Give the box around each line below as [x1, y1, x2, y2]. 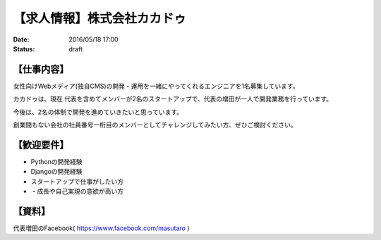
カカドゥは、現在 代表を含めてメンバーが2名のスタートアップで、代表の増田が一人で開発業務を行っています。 [13, 95, 333, 103]
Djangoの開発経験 [30, 168, 83, 176]
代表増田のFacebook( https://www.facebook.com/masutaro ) [13, 224, 190, 232]
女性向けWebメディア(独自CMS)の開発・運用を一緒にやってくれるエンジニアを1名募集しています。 [13, 82, 299, 90]
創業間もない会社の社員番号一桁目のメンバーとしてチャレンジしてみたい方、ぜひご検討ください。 [13, 120, 298, 130]
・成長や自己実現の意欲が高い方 [30, 187, 123, 196]
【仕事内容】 [13, 63, 69, 75]
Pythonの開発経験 [30, 157, 83, 165]
